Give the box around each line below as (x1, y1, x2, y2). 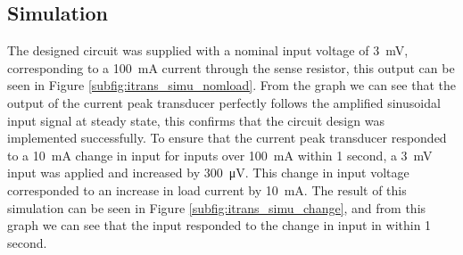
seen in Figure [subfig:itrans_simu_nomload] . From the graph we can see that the (7, 76, 457, 95)
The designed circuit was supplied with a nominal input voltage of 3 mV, (7, 41, 409, 60)
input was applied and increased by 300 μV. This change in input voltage (7, 163, 409, 182)
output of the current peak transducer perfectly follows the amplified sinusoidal (7, 93, 441, 111)
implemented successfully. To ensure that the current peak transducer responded (7, 128, 447, 147)
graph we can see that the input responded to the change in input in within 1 (7, 216, 432, 234)
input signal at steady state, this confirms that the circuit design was (7, 111, 384, 129)
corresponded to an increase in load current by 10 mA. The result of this (7, 180, 407, 199)
